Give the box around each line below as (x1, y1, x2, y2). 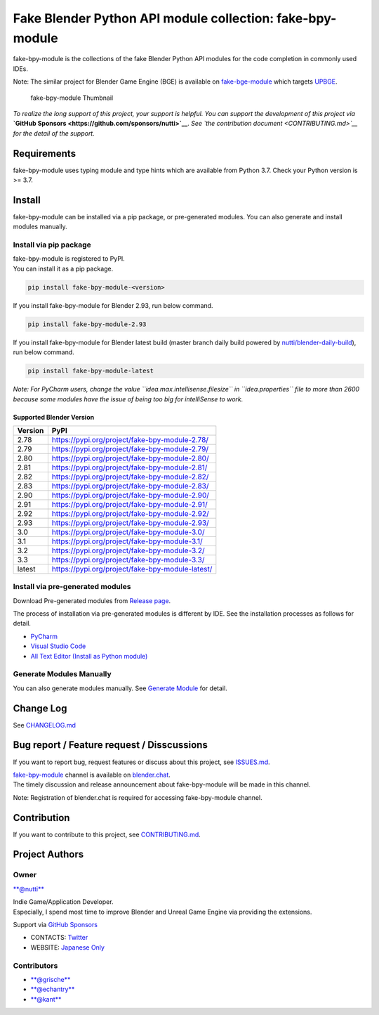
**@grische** (30, 975, 71, 983)
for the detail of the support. (13, 129, 95, 137)
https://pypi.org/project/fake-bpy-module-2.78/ (51, 434, 209, 444)
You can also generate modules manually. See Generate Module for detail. (13, 684, 227, 692)
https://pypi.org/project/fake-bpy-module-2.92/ (51, 508, 210, 518)
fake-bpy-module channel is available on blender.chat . (13, 770, 171, 779)
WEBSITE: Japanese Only (30, 943, 105, 952)
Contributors (13, 960, 58, 970)
